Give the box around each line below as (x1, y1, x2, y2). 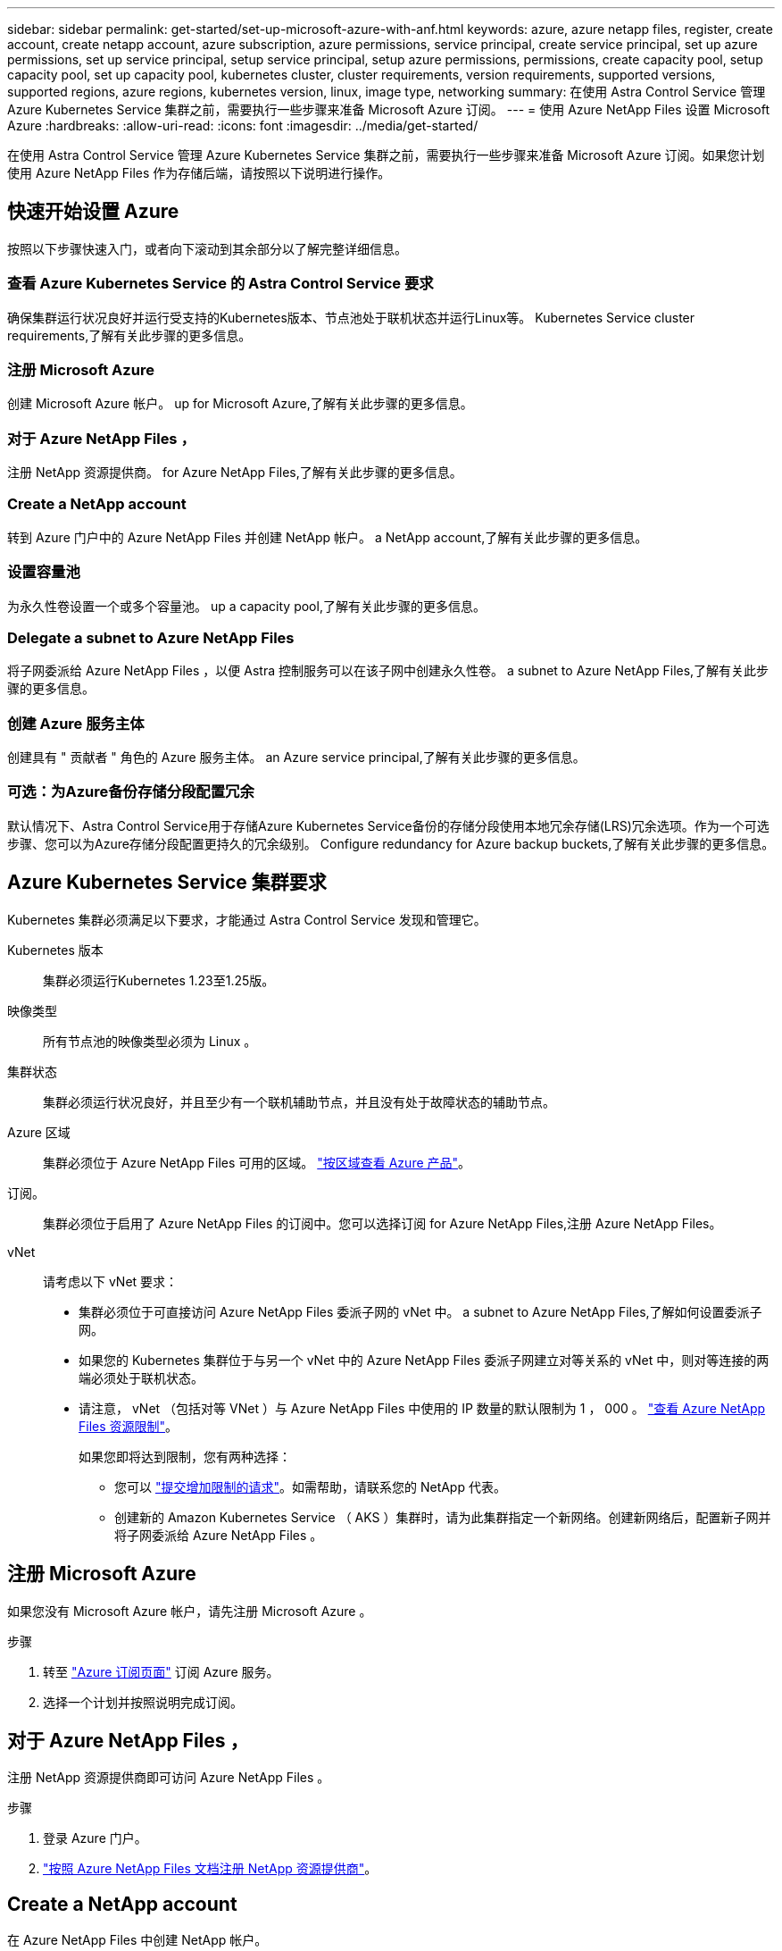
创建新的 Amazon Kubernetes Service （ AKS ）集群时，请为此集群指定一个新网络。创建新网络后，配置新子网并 (114, 1509, 771, 1525)
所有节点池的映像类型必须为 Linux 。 (43, 1033, 257, 1049)
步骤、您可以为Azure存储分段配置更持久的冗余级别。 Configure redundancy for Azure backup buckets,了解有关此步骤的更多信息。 (7, 835, 775, 851)
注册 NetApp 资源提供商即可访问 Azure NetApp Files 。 (7, 1770, 330, 1786)
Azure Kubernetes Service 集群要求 (7, 871, 327, 894)
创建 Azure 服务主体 (7, 714, 145, 733)
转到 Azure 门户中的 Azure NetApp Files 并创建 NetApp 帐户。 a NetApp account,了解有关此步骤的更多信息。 (7, 529, 648, 545)
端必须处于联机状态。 (79, 1369, 204, 1386)
